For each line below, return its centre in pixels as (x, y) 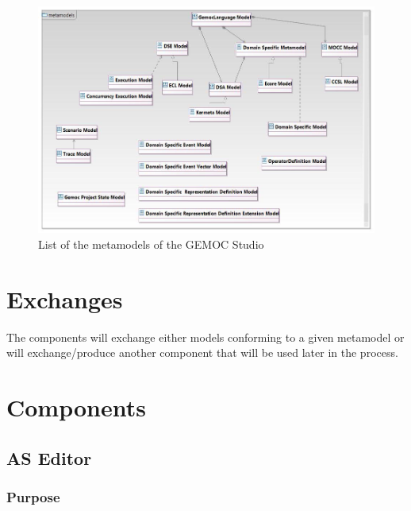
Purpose (33, 496)
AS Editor (49, 457)
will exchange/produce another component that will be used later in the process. (202, 352)
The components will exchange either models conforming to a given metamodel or (205, 337)
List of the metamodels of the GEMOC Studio (151, 244)
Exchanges (65, 298)
